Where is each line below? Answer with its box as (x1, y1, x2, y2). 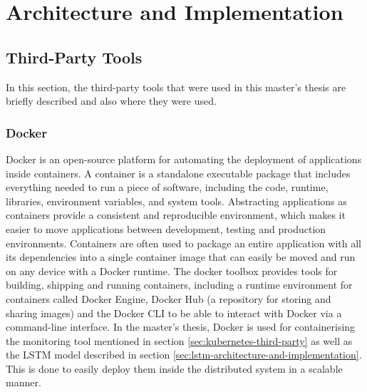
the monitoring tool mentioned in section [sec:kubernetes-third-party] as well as (6, 333, 353, 348)
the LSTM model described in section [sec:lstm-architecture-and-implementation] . (6, 347, 362, 362)
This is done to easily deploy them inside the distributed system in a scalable (6, 361, 343, 376)
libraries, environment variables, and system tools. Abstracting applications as (6, 193, 347, 208)
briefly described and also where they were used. (6, 93, 217, 108)
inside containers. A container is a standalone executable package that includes (6, 165, 351, 180)
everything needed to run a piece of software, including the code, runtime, (6, 180, 329, 195)
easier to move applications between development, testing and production (6, 221, 326, 236)
